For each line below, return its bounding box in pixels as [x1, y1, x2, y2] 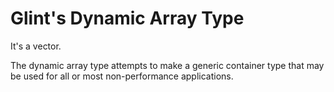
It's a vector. [10, 40, 62, 52]
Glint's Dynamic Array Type [10, 7, 245, 30]
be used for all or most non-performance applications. [10, 70, 234, 82]
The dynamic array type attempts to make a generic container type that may [10, 59, 325, 71]
